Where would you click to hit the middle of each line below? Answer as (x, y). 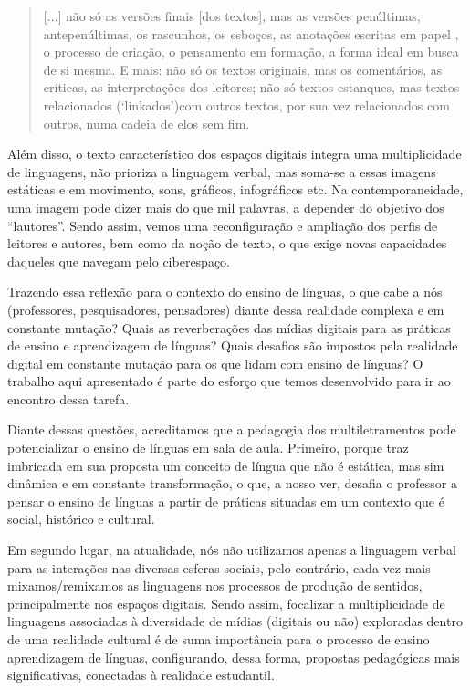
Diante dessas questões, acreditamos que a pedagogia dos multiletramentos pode (232, 429)
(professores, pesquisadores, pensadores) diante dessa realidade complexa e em (226, 309)
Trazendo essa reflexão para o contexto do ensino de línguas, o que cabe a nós (225, 292)
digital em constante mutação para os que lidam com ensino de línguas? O (215, 363)
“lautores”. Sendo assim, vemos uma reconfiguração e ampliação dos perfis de (223, 225)
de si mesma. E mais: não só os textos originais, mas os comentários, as (243, 69)
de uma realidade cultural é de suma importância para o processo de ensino (219, 639)
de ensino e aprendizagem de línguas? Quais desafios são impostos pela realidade (233, 345)
